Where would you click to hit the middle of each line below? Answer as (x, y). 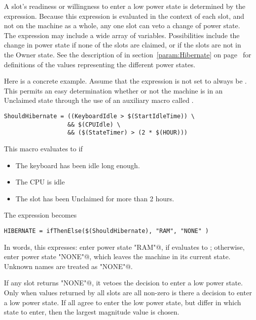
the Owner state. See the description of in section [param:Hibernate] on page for (128, 54)
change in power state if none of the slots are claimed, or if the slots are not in (123, 45)
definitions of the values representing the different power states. (100, 64)
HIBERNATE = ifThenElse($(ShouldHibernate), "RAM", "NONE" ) (107, 231)
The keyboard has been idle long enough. (78, 165)
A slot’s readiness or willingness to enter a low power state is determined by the (125, 6)
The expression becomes (40, 215)
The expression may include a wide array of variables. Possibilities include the (122, 35)
